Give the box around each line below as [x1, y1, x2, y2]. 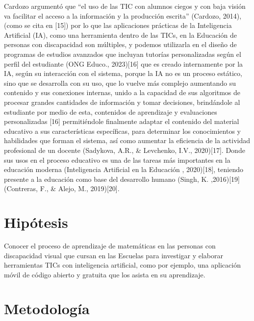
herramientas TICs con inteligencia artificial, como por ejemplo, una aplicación [4, 260, 241, 270]
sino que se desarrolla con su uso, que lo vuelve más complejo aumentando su [4, 77, 236, 88]
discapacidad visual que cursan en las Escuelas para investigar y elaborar [4, 250, 223, 260]
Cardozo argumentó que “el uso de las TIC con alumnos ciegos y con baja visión [4, 1, 246, 11]
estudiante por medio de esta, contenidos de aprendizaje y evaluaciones [4, 106, 217, 117]
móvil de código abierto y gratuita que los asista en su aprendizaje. [4, 269, 205, 279]
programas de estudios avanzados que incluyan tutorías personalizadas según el [4, 49, 241, 59]
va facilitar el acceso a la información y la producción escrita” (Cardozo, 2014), [4, 10, 242, 21]
